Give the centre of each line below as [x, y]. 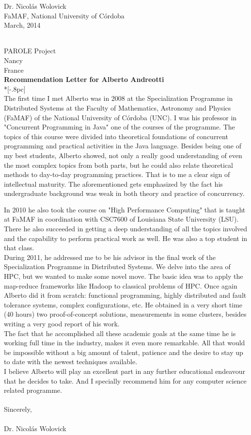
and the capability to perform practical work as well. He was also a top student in [126, 238]
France [14, 70]
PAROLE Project [30, 51]
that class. [19, 248]
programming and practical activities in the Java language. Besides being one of [123, 146]
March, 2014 [22, 25]
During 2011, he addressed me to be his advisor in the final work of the [110, 257]
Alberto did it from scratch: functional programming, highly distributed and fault [125, 295]
